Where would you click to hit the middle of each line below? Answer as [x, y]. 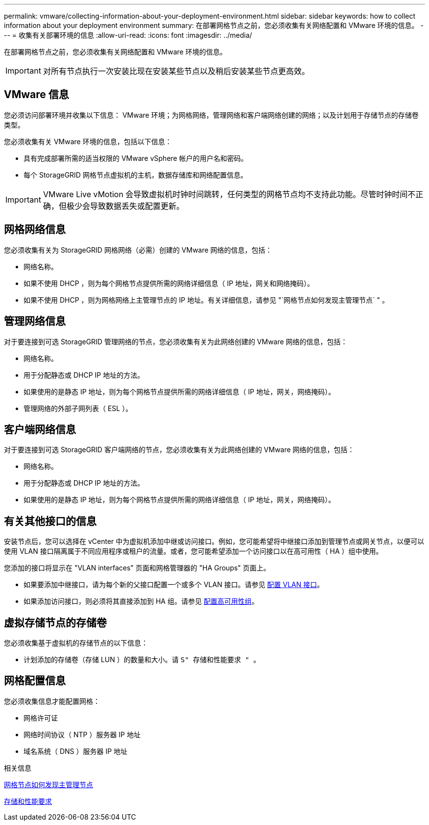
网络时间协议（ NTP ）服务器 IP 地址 [82, 734]
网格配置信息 [35, 681]
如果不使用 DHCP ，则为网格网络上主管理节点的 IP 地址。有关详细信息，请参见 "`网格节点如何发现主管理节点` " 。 [206, 300]
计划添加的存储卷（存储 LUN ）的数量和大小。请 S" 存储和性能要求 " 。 [142, 660]
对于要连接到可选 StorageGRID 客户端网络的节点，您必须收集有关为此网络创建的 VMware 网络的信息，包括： [179, 450]
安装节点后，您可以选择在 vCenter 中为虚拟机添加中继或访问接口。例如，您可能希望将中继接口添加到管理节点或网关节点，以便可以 [214, 541]
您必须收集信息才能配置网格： [52, 701]
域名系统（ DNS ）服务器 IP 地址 [76, 751]
